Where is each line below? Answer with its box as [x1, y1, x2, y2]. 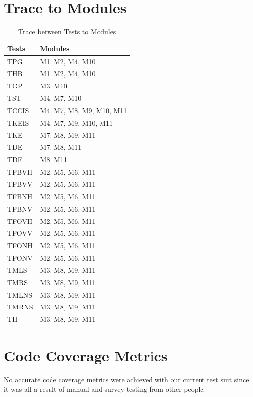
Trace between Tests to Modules [18, 26, 116, 37]
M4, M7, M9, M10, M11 [40, 117, 113, 128]
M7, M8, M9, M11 [40, 130, 96, 140]
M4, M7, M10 [40, 93, 82, 103]
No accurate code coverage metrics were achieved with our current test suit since [4, 374, 249, 384]
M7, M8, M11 [40, 142, 82, 152]
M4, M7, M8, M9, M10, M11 [40, 105, 127, 115]
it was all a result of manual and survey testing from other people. [4, 384, 205, 394]
